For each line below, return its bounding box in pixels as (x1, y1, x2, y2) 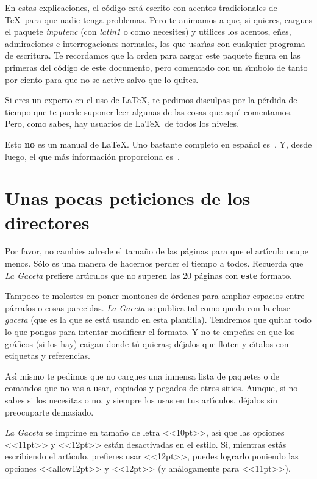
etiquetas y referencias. (5, 349, 90, 362)
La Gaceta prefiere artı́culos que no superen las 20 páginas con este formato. (5, 268, 292, 281)
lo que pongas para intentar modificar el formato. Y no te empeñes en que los (5, 325, 295, 337)
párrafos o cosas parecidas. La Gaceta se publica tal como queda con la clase (5, 301, 290, 314)
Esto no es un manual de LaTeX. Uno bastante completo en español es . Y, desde (5, 137, 312, 150)
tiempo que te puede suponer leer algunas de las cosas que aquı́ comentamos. (5, 105, 293, 118)
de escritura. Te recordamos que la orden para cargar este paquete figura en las (5, 49, 301, 62)
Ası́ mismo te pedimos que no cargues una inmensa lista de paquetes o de (5, 369, 280, 382)
